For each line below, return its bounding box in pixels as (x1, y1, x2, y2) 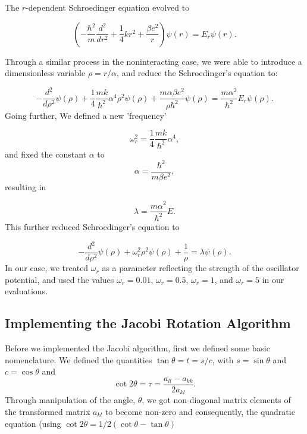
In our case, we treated (5, 262, 89, 274)
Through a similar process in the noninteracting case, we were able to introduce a (5, 55, 302, 67)
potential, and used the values (5, 273, 114, 285)
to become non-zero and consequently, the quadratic (105, 405, 295, 417)
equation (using (5, 417, 61, 429)
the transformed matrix (5, 405, 90, 417)
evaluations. (5, 285, 48, 297)
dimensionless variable (5, 67, 86, 79)
